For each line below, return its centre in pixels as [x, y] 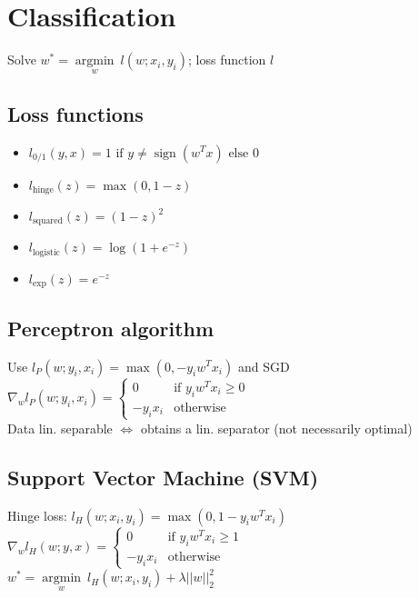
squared [47, 221]
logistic [46, 252]
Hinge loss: [37, 515]
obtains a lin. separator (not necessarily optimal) [276, 428]
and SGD [264, 366]
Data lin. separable [60, 428]
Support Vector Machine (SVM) [163, 477]
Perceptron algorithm [111, 328]
